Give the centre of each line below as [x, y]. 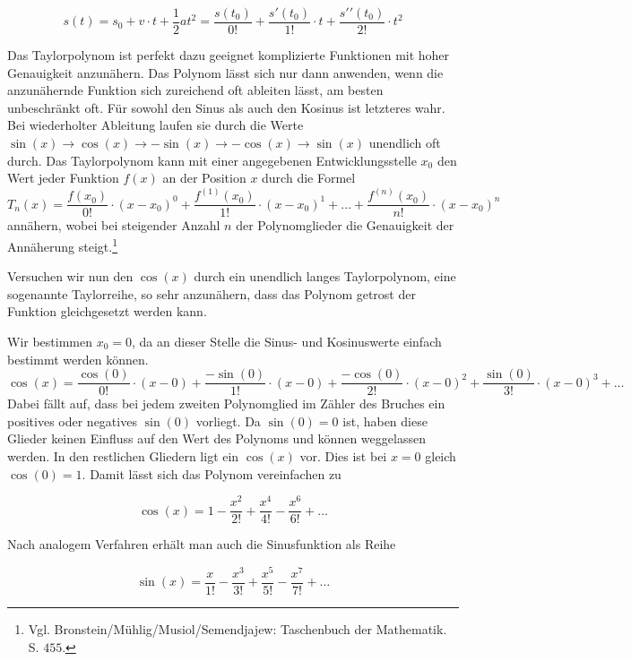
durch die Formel [309, 178]
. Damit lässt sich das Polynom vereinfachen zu [212, 473]
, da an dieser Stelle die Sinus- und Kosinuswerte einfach [287, 341]
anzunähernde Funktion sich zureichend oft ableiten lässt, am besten [195, 90]
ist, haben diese [385, 421]
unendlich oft [405, 143]
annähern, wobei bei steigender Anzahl [114, 225]
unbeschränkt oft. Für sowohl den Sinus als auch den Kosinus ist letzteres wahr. [226, 107]
